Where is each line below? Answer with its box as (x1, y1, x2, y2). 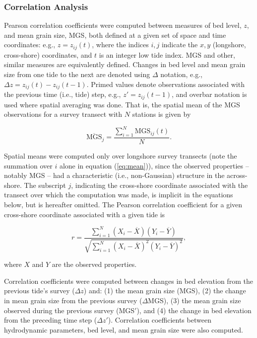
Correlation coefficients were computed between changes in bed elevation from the (4, 275, 253, 286)
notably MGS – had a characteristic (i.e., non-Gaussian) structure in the (4, 170, 225, 180)
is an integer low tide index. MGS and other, (99, 49, 235, 60)
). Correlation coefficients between (108, 315, 211, 325)
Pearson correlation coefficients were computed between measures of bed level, (4, 20, 242, 30)
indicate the (161, 39, 198, 50)
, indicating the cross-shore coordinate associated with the (71, 179, 248, 190)
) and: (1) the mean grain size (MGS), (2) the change (83, 285, 246, 296)
